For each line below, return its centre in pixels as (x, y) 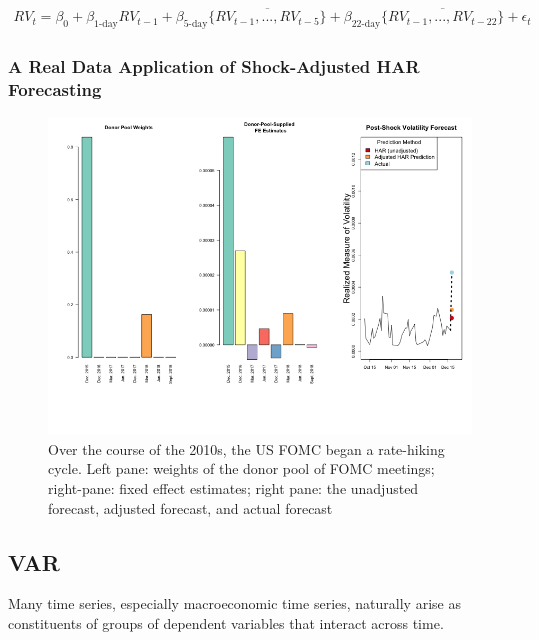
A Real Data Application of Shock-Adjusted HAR (214, 65)
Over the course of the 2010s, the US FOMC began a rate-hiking (246, 448)
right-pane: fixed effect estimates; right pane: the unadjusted (233, 487)
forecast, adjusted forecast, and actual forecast (190, 507)
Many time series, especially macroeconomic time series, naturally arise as (234, 603)
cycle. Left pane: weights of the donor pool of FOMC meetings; (241, 468)
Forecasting (55, 88)
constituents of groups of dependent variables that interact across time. (226, 622)
